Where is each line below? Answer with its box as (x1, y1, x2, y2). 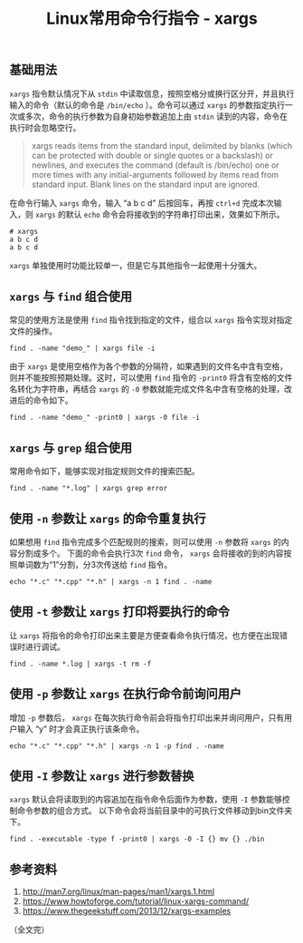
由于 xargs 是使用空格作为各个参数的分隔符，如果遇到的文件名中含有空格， (9, 361, 288, 372)
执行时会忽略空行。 (9, 122, 81, 132)
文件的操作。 (9, 326, 57, 336)
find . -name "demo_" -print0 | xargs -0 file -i (9, 413, 201, 423)
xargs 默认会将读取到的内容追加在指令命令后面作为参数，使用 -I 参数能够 (9, 794, 282, 805)
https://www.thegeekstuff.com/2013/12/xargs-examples (22, 906, 232, 917)
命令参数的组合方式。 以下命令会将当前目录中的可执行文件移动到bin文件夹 (16, 805, 293, 816)
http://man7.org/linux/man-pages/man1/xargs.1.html (22, 886, 215, 898)
